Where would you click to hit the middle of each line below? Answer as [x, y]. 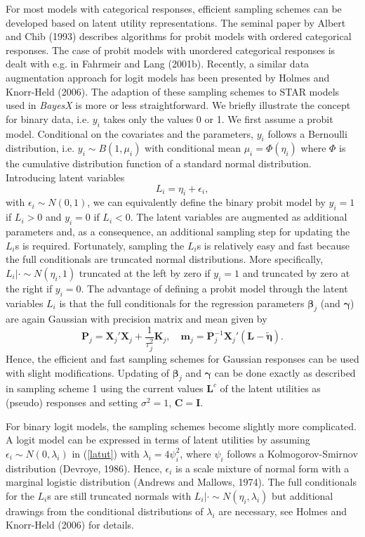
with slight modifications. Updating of [88, 372]
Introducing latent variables [65, 177]
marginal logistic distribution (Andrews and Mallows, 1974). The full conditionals [181, 482]
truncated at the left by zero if [145, 272]
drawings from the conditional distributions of [105, 511]
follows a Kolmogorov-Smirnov [292, 453]
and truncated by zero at [296, 272]
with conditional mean [193, 148]
